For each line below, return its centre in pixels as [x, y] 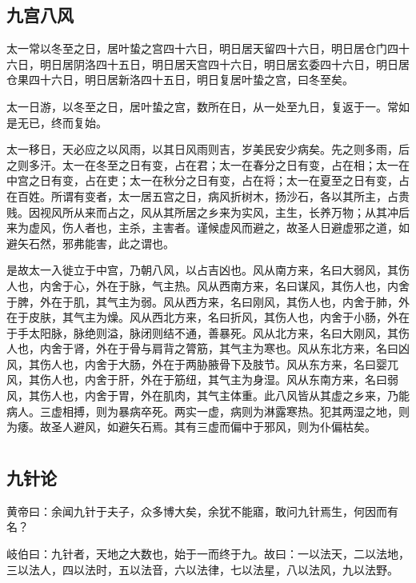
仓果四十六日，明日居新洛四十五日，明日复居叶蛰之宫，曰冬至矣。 [180, 80]
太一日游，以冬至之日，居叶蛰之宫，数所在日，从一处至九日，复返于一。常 [202, 106]
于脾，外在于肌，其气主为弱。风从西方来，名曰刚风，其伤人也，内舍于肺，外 [208, 301]
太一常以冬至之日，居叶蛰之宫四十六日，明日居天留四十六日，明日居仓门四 [202, 48]
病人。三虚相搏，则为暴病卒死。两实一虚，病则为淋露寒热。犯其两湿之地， [202, 411]
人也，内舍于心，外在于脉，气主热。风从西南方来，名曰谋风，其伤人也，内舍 [208, 285]
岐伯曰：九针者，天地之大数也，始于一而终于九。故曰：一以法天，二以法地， [208, 554]
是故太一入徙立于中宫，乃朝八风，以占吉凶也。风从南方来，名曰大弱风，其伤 [208, 270]
